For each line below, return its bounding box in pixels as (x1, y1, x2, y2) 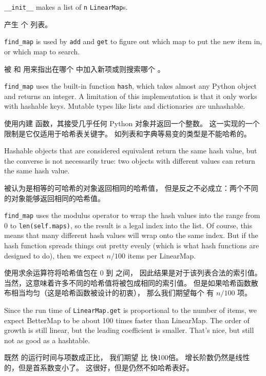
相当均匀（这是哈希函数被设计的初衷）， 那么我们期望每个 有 (11, 287, 214, 298)
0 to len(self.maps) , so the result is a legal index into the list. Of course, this (4, 220, 253, 230)
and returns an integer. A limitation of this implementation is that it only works (4, 90, 257, 101)
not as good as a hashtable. (4, 334, 90, 345)
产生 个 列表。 (4, 18, 52, 29)
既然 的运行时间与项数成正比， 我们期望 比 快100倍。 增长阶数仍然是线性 (4, 352, 250, 363)
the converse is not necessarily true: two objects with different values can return (4, 155, 255, 166)
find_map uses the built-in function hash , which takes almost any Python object (4, 81, 257, 91)
